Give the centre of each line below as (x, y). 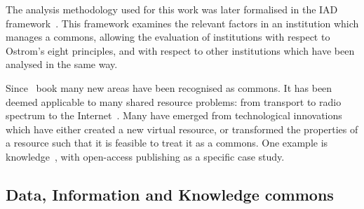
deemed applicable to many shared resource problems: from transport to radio (174, 101)
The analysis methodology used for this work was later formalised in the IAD (172, 9)
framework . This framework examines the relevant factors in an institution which (182, 23)
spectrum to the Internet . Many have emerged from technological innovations (174, 115)
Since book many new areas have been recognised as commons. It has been (169, 87)
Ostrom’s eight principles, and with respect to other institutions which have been (180, 50)
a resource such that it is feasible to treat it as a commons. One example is (167, 143)
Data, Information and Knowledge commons (170, 194)
